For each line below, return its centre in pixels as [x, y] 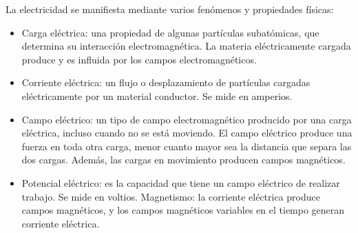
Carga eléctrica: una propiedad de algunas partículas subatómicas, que [170, 32]
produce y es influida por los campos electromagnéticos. [139, 59]
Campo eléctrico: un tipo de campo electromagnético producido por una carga [187, 119]
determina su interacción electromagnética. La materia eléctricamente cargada [186, 46]
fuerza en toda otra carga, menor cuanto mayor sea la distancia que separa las [187, 146]
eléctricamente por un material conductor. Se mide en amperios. [157, 95]
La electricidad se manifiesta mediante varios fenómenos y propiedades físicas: [170, 9]
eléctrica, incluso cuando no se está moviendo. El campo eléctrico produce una [187, 133]
